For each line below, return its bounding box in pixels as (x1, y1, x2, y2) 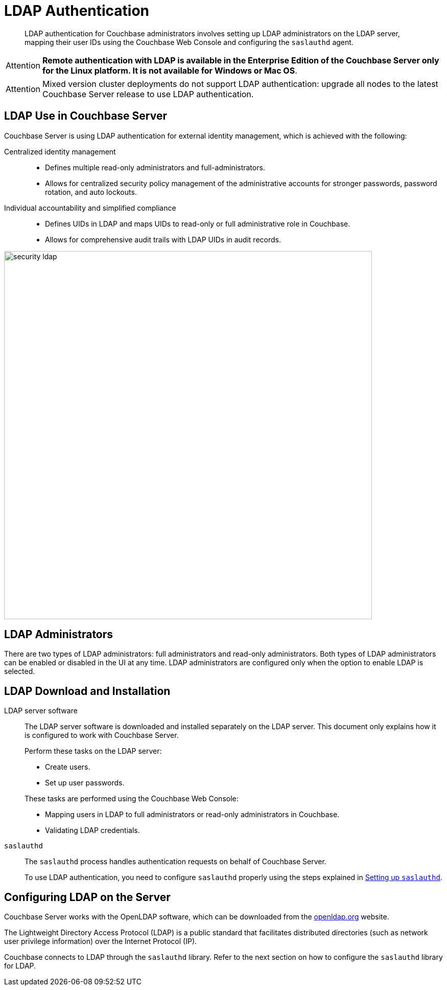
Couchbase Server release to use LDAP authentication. (42, 88, 254, 99)
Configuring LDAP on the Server (4, 890, 171, 904)
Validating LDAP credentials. (45, 826, 140, 835)
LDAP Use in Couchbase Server (4, 109, 167, 123)
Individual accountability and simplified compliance (4, 203, 176, 212)
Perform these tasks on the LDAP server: (25, 747, 162, 756)
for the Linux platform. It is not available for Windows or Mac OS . (42, 65, 297, 76)
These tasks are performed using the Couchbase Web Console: (25, 794, 239, 803)
